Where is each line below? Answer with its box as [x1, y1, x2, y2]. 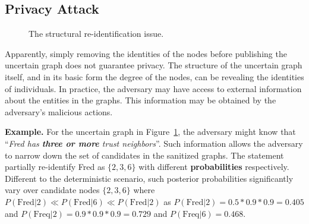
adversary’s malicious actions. [5, 105, 113, 118]
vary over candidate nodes [5, 184, 100, 196]
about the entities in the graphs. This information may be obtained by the [5, 94, 276, 106]
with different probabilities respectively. [138, 160, 289, 173]
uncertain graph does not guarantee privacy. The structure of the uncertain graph [5, 59, 302, 71]
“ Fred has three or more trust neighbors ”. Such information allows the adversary [5, 137, 303, 149]
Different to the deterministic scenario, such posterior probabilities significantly [5, 172, 294, 184]
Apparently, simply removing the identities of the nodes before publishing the [5, 47, 287, 59]
